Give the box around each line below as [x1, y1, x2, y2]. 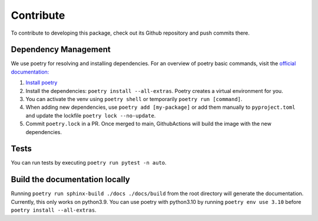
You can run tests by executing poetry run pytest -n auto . [11, 159, 167, 166]
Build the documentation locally [11, 175, 131, 185]
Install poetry [25, 79, 58, 86]
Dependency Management [11, 45, 111, 55]
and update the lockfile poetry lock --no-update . [25, 112, 156, 119]
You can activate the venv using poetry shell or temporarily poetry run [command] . [25, 96, 243, 103]
